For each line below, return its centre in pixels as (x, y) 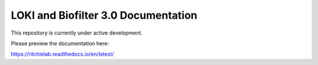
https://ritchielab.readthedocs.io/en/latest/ (62, 54)
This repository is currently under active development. (77, 33)
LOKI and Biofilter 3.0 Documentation (104, 15)
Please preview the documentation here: (60, 43)
